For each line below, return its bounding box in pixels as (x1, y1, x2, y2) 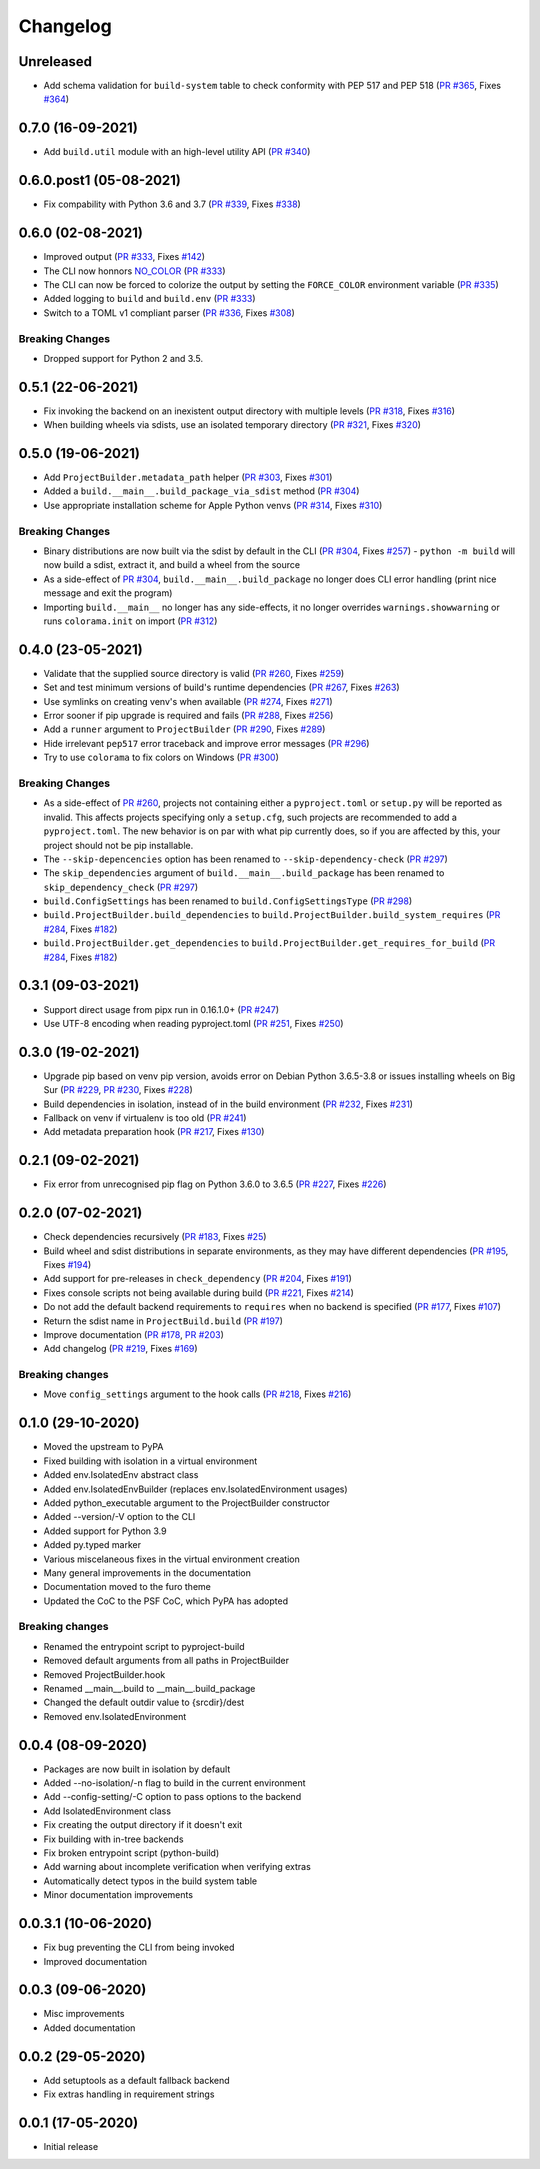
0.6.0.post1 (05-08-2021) (18, 172, 182, 189)
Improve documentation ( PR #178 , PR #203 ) (43, 1328, 224, 1340)
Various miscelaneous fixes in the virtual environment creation (43, 1553, 300, 1565)
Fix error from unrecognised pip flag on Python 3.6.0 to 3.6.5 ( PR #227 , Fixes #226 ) (43, 1178, 387, 1190)
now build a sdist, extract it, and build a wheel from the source (43, 559, 300, 571)
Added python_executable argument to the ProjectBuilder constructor (43, 1496, 330, 1509)
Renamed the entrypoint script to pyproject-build (43, 1640, 245, 1652)
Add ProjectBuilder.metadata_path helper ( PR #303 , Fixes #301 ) (43, 471, 333, 484)
